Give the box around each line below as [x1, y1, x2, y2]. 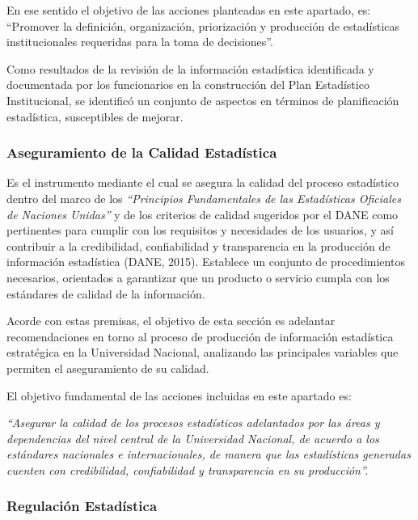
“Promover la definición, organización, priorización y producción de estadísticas [6, 17, 400, 34]
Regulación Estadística [6, 496, 158, 516]
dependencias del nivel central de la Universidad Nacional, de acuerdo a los [6, 429, 379, 446]
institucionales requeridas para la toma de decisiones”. [6, 33, 273, 50]
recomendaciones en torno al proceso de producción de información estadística [6, 328, 394, 345]
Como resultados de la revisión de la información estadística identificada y [6, 60, 374, 77]
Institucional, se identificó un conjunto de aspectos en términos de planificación [6, 91, 399, 108]
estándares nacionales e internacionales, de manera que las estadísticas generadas [6, 446, 411, 463]
